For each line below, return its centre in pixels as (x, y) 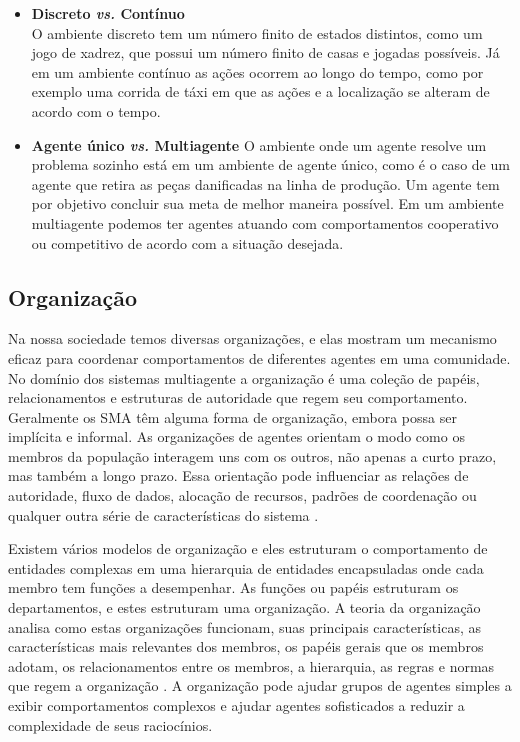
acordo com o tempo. (96, 110)
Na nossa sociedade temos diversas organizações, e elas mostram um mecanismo (252, 338)
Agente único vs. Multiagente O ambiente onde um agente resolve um (259, 144)
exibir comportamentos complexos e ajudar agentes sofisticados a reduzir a (236, 705)
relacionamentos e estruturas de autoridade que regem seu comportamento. (238, 397)
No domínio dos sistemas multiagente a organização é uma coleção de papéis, (244, 377)
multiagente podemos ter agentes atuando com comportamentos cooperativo (265, 222)
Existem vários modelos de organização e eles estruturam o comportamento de (248, 548)
